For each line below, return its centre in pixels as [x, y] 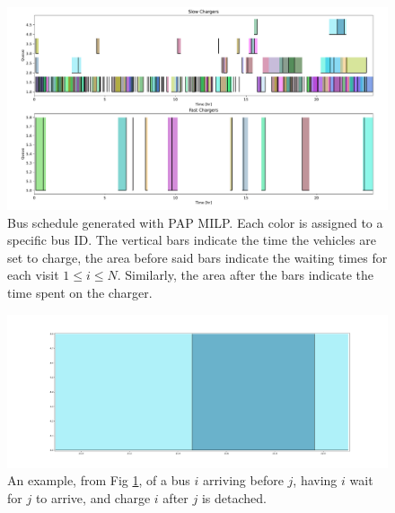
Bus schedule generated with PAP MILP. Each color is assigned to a [195, 222]
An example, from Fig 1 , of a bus [99, 480]
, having [315, 480]
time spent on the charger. [80, 293]
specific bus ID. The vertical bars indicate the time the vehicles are [192, 240]
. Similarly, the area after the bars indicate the [246, 275]
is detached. [234, 497]
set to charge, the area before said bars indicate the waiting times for [197, 257]
